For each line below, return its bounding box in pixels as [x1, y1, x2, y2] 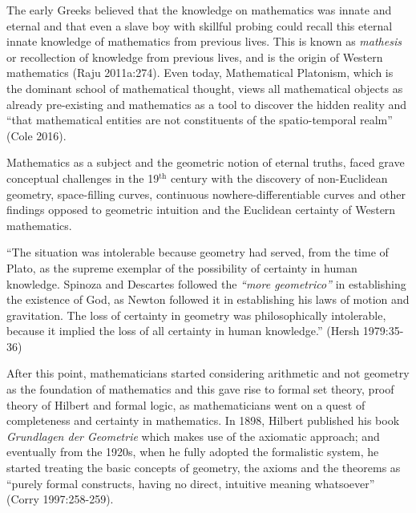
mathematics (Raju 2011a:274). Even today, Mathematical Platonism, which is [6, 64, 394, 81]
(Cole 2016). [6, 127, 67, 143]
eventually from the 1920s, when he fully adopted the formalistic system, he [6, 443, 379, 460]
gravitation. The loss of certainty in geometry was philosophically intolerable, [6, 306, 386, 323]
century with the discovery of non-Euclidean [170, 169, 388, 186]
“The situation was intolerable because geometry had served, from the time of [6, 244, 389, 261]
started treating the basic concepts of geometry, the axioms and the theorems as [6, 459, 401, 476]
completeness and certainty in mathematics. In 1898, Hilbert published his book [6, 412, 400, 429]
